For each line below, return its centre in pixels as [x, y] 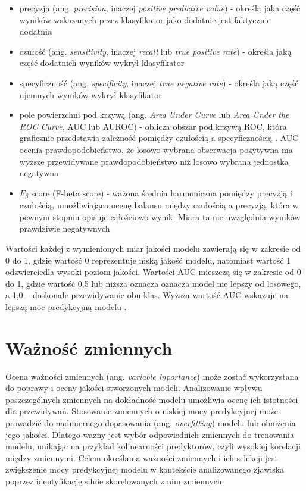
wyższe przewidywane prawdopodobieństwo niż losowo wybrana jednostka [154, 161]
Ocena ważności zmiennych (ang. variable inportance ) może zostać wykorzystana [152, 376]
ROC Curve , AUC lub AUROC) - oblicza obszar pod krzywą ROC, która [153, 126]
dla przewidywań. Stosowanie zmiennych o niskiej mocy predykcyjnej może [142, 411]
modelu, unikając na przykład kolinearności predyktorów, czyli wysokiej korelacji [153, 446]
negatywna [39, 173]
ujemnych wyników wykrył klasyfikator [90, 94]
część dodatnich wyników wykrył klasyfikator [102, 63]
